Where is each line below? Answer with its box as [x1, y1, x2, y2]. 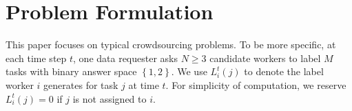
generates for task [43, 77, 118, 92]
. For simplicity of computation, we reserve [165, 77, 346, 92]
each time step [6, 50, 67, 65]
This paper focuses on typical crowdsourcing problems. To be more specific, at [6, 37, 336, 52]
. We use [171, 64, 207, 79]
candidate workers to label [209, 50, 321, 65]
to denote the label [244, 64, 324, 79]
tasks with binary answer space [6, 64, 137, 79]
